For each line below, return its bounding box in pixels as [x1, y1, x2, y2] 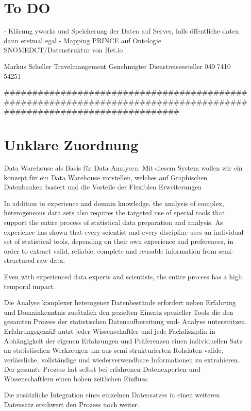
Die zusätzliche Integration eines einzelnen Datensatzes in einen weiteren [4, 390, 220, 400]
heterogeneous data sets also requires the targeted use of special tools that [4, 207, 225, 218]
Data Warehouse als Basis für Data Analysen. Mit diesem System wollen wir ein [4, 163, 243, 172]
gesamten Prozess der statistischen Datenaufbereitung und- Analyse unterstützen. [4, 316, 247, 326]
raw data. [36, 255, 65, 265]
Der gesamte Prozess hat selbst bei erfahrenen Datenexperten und [4, 364, 201, 374]
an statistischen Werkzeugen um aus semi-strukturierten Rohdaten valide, [4, 345, 223, 355]
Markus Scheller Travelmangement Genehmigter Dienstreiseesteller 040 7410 [4, 61, 231, 71]
